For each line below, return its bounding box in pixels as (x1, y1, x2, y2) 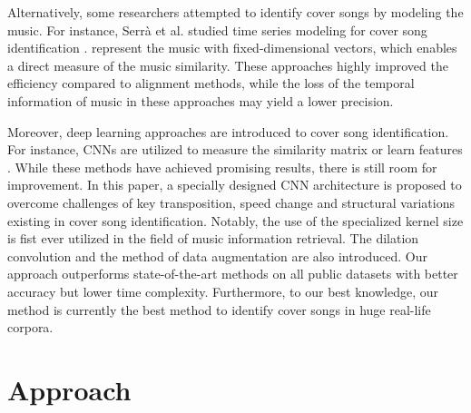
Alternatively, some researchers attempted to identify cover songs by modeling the (7, 3, 464, 21)
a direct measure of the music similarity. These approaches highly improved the (7, 55, 448, 74)
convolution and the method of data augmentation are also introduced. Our (7, 246, 428, 265)
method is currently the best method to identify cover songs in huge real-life (7, 300, 431, 319)
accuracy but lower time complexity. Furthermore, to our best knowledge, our (7, 281, 438, 300)
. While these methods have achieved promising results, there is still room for (7, 157, 437, 176)
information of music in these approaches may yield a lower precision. (7, 91, 394, 110)
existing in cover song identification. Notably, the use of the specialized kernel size (7, 211, 464, 230)
